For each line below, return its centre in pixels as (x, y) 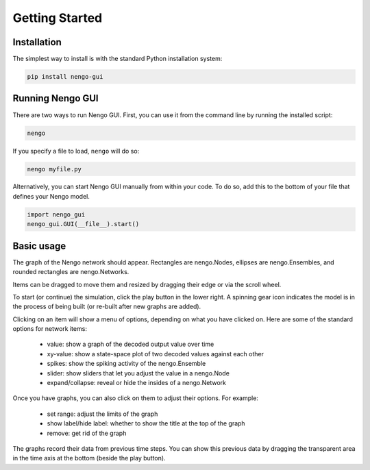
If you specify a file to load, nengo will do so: (76, 151)
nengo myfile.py (54, 169)
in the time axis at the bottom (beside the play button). (89, 458)
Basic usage (39, 246)
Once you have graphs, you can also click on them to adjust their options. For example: (135, 398)
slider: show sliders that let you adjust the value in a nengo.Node (138, 373)
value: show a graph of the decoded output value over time (131, 344)
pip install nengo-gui (65, 77)
